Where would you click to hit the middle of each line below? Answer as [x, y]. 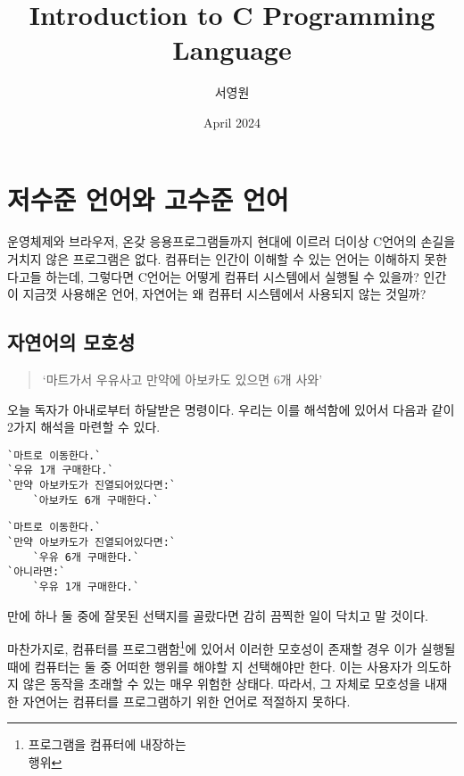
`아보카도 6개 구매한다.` [96, 500]
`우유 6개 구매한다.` [86, 557]
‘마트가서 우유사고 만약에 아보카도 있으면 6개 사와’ [182, 380]
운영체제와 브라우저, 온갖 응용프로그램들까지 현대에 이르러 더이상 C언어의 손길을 [232, 241]
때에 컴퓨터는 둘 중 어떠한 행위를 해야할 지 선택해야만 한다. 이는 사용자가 [210, 666]
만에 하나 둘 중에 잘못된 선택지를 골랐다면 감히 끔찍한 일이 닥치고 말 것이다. [218, 615]
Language [232, 50]
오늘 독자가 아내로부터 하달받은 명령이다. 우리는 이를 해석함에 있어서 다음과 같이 [231, 409]
